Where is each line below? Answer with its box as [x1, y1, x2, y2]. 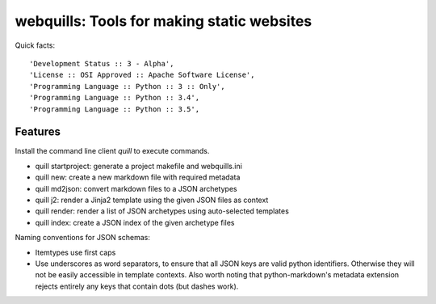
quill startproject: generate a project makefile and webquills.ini [35, 161, 242, 171]
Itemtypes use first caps [35, 247, 116, 257]
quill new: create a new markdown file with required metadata [35, 172, 241, 182]
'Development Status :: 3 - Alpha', [29, 59, 174, 68]
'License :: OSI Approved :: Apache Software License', [29, 70, 255, 80]
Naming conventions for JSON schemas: [15, 233, 151, 243]
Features [15, 125, 61, 139]
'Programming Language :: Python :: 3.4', [29, 93, 200, 103]
